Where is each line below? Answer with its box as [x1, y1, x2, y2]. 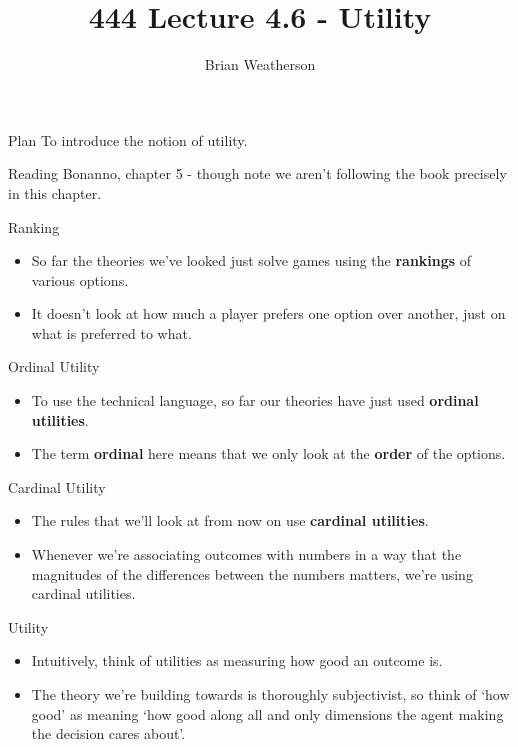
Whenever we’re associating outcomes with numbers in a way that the [31, 544, 462, 565]
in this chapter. [8, 182, 102, 203]
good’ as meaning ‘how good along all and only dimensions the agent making [31, 703, 504, 724]
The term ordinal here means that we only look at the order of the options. [31, 443, 506, 464]
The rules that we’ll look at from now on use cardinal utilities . [31, 510, 429, 531]
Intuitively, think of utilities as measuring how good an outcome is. [31, 650, 443, 671]
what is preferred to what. [31, 322, 192, 343]
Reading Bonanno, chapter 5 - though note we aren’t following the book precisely [8, 163, 507, 184]
